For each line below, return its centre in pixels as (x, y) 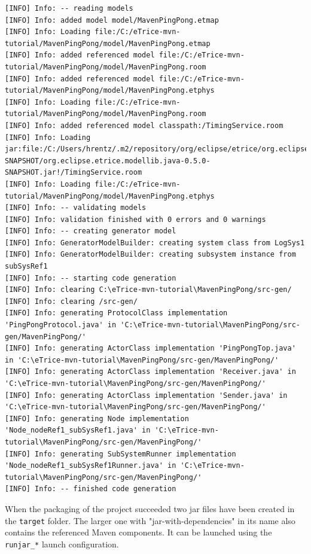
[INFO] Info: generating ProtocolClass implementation (116, 313)
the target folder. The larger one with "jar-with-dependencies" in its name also (150, 520)
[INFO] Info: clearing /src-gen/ (71, 301)
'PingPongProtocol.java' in (61, 325)
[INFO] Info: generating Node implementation (97, 418)
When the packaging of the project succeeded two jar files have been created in (150, 508)
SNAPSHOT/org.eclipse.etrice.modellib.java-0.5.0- (108, 161)
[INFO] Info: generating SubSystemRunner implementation (121, 454)
